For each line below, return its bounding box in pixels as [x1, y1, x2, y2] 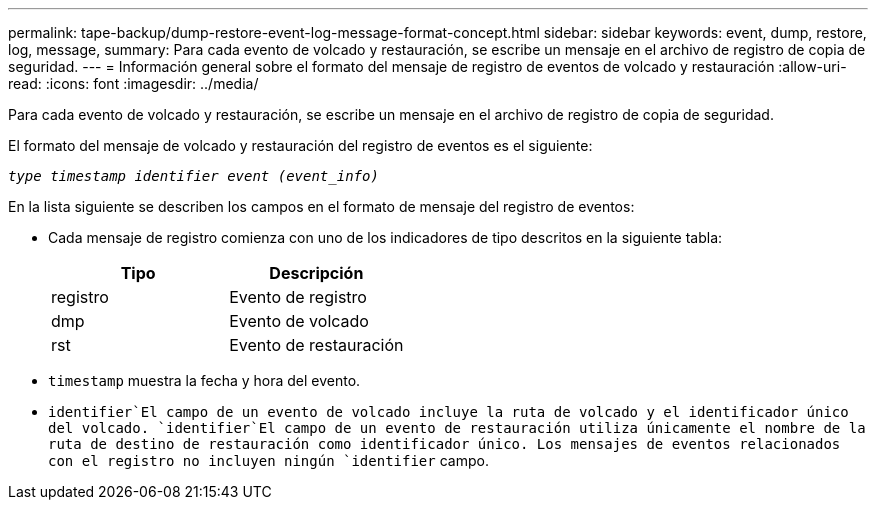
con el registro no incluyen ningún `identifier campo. [48, 452, 489, 469]
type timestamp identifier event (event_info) [8, 168, 379, 184]
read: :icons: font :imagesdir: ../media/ [8, 75, 259, 92]
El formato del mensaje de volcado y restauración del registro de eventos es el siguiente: [8, 137, 593, 154]
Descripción [269, 263, 364, 283]
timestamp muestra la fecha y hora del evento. [48, 372, 361, 389]
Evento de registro [229, 287, 367, 307]
